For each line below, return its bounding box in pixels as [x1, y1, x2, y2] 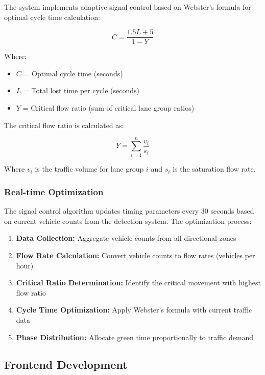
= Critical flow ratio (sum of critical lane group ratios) [22, 102, 195, 113]
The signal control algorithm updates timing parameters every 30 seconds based [4, 205, 254, 216]
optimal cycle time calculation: [4, 11, 100, 22]
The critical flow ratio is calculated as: [4, 119, 124, 130]
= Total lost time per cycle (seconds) [23, 85, 139, 96]
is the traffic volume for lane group [35, 163, 144, 174]
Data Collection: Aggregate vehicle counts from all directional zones [16, 233, 236, 243]
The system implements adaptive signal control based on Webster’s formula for [4, 2, 251, 12]
